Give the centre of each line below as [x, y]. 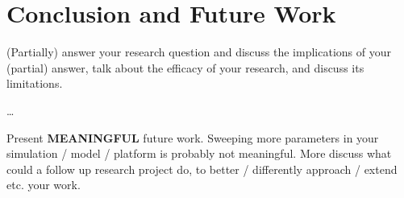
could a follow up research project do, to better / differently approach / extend [202, 169]
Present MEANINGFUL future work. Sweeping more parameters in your [193, 137]
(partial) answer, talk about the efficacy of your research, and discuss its [185, 67]
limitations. [35, 83]
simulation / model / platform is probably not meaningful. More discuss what [199, 153]
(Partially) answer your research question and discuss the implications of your [199, 52]
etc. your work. [44, 185]
